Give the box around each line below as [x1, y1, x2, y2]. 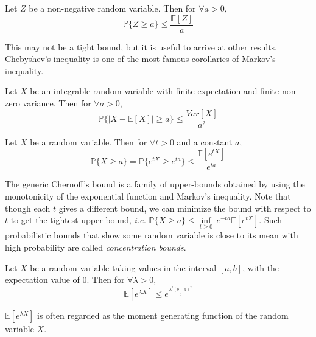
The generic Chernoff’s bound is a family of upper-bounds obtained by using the [5, 178, 305, 190]
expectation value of [5, 273, 80, 286]
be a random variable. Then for [30, 135, 147, 148]
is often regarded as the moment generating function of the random [37, 309, 289, 322]
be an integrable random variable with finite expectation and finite [30, 85, 279, 97]
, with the [242, 261, 279, 274]
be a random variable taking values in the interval [30, 261, 217, 274]
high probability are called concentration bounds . [5, 240, 186, 253]
